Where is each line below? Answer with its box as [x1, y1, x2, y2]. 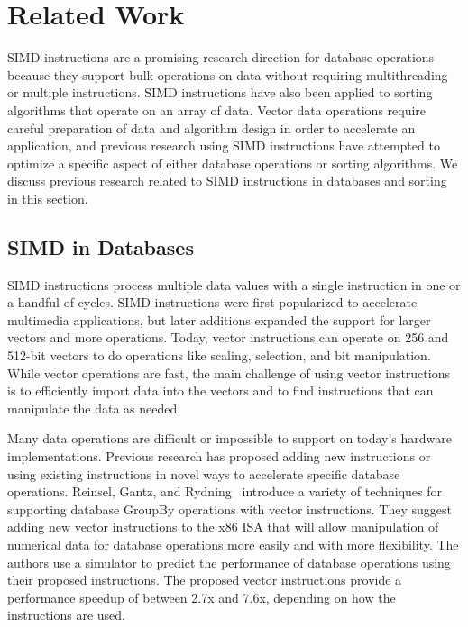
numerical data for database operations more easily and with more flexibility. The [7, 534, 459, 553]
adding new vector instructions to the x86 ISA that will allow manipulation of [7, 517, 439, 536]
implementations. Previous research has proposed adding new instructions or [7, 447, 431, 466]
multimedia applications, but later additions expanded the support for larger [7, 310, 431, 329]
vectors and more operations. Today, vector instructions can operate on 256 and [7, 328, 449, 347]
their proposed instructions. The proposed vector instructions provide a [7, 570, 402, 589]
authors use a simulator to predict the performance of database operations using [7, 552, 451, 571]
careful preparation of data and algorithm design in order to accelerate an [7, 118, 416, 137]
